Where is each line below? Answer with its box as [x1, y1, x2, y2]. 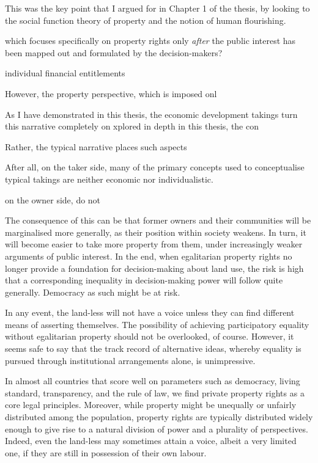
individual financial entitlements [5, 67, 125, 79]
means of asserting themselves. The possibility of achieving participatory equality [5, 318, 309, 330]
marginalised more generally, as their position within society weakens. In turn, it [5, 225, 306, 238]
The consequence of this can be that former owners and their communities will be [5, 214, 311, 227]
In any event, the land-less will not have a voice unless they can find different [5, 306, 295, 319]
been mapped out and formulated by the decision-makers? [5, 46, 223, 59]
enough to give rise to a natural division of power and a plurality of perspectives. [5, 422, 308, 435]
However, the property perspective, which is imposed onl [5, 87, 217, 100]
